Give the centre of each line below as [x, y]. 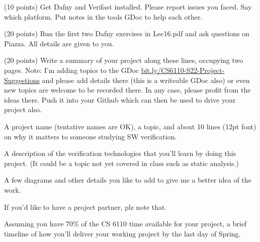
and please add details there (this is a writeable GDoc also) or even [146, 80]
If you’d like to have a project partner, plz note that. [85, 207]
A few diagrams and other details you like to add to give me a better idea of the [128, 180]
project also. [23, 109]
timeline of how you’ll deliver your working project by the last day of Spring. [122, 233]
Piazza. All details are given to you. [59, 43]
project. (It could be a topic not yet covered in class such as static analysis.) [121, 163]
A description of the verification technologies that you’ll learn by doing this [120, 153]
